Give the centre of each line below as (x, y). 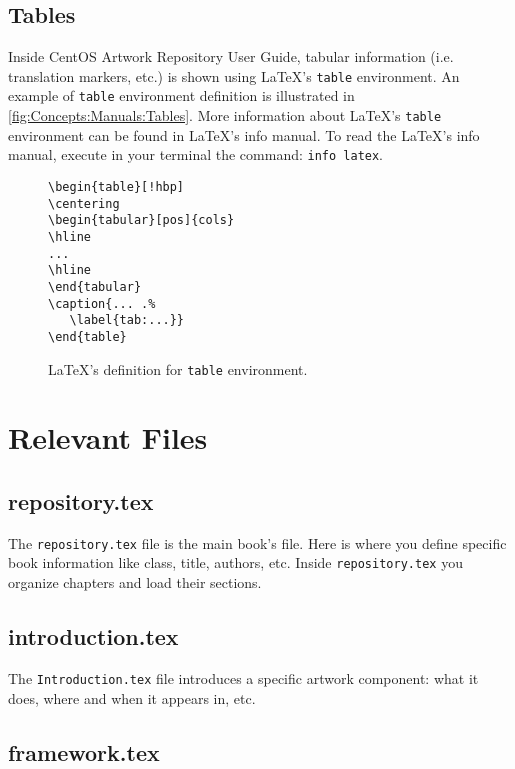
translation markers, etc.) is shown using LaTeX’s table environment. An (234, 75)
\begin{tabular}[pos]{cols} (141, 220)
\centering (84, 203)
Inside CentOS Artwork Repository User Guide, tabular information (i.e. (231, 56)
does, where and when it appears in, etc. (132, 697)
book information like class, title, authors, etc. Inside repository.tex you (235, 562)
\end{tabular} (95, 286)
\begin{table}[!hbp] (116, 187)
